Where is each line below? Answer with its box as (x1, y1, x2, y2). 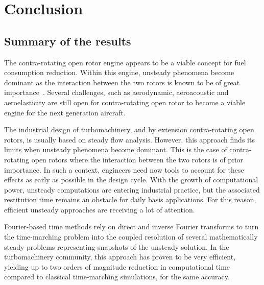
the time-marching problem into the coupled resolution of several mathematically (4, 231, 258, 242)
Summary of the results (4, 33, 131, 49)
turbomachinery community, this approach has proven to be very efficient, (4, 251, 236, 262)
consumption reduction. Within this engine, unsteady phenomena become (4, 67, 234, 78)
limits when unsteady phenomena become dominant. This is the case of (4, 144, 227, 155)
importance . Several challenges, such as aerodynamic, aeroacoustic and (4, 87, 229, 98)
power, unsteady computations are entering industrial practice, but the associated (4, 184, 260, 195)
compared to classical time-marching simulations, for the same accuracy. (4, 271, 230, 282)
